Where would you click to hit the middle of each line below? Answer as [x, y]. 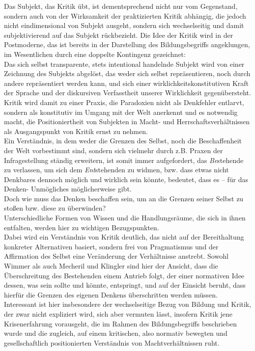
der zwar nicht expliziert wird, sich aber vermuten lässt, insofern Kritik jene [118, 314]
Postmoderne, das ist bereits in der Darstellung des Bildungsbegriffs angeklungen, [127, 44]
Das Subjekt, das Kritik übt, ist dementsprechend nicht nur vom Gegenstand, [121, 6]
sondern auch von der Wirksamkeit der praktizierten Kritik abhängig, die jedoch [125, 15]
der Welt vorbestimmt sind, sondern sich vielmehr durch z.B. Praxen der [113, 150]
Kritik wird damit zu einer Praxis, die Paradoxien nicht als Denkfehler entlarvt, [124, 102]
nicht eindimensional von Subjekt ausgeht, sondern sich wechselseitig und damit [124, 25]
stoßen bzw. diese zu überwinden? [55, 208]
